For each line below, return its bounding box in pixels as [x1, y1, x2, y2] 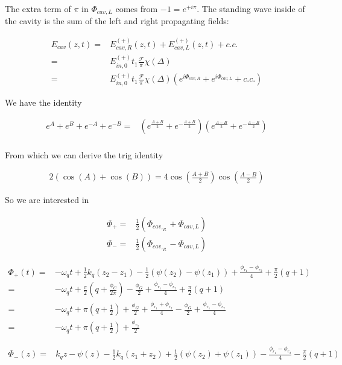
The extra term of [5, 2, 71, 15]
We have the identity [5, 95, 82, 108]
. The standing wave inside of [197, 2, 305, 15]
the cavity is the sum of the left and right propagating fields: [5, 15, 229, 27]
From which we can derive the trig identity [5, 148, 163, 161]
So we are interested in [5, 193, 89, 206]
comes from [115, 2, 158, 15]
